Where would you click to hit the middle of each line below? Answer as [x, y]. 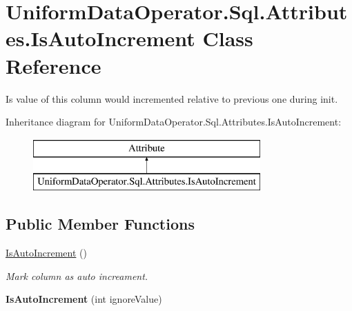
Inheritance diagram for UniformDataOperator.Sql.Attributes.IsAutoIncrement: [174, 122]
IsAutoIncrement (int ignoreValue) [84, 299]
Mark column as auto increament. [77, 275]
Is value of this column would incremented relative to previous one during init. [172, 98]
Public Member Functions [100, 224]
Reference [53, 65]
